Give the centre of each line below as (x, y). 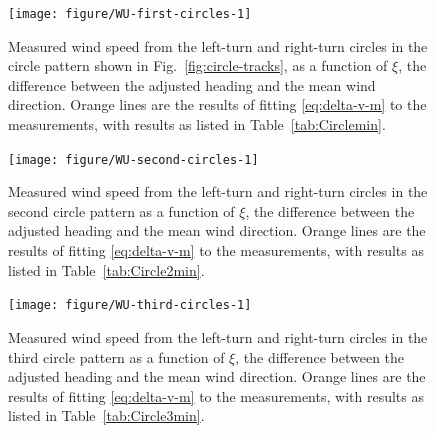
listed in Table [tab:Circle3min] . (106, 415)
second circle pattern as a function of (121, 210)
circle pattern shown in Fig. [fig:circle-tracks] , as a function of (198, 65)
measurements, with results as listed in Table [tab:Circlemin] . (197, 124)
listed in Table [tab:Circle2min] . (106, 269)
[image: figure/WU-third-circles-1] (130, 305)
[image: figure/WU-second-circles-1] (133, 159)
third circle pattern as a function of (116, 356)
